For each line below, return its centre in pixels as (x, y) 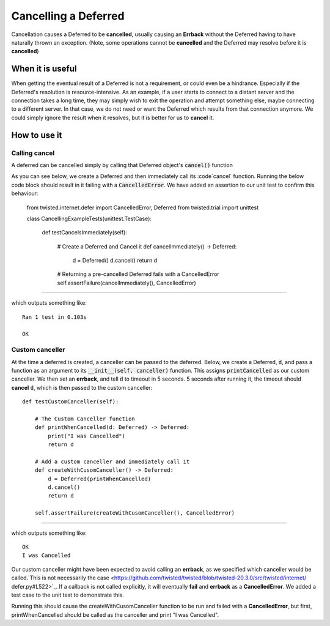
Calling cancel (33, 153)
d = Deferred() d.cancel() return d (115, 261)
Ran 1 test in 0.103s (54, 317)
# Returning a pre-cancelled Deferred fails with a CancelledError (138, 274)
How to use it (37, 135)
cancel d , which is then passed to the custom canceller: (82, 387)
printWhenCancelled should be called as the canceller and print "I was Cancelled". (115, 614)
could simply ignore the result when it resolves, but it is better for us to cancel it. (113, 117)
